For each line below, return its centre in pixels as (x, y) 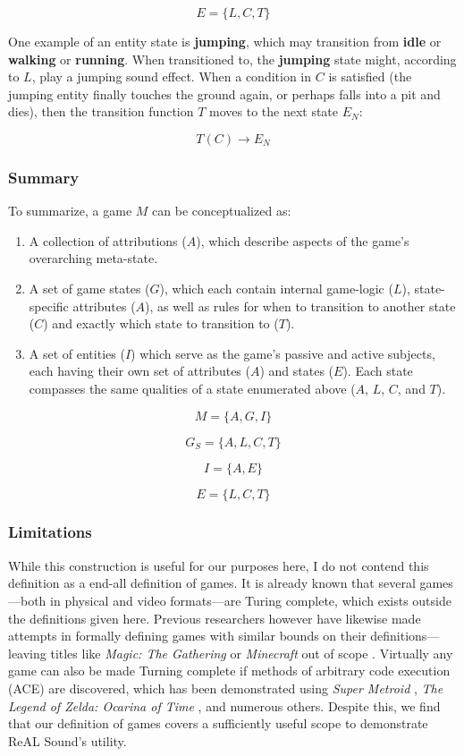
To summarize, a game (70, 211)
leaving (27, 653)
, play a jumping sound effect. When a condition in (172, 76)
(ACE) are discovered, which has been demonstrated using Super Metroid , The (226, 688)
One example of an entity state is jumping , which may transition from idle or (225, 41)
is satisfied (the (370, 76)
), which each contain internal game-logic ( (276, 288)
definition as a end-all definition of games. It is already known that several (212, 583)
